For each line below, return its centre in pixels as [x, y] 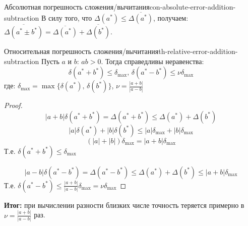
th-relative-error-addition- [198, 51]
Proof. [13, 105]
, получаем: [171, 17]
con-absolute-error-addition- [193, 7]
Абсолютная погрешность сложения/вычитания [77, 7]
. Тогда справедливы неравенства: [152, 61]
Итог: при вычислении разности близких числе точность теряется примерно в [124, 205]
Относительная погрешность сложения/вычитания [81, 51]
